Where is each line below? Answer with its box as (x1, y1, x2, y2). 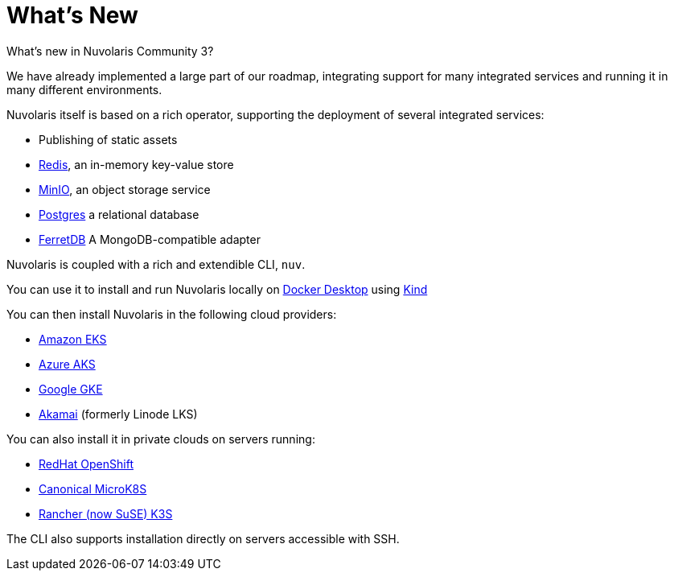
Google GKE (39, 381, 103, 396)
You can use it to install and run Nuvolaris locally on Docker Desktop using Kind (6, 282, 428, 296)
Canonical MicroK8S (39, 481, 147, 496)
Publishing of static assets (39, 132, 178, 146)
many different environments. (6, 82, 162, 97)
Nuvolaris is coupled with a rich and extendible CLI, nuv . (6, 257, 306, 271)
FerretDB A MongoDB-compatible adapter (39, 232, 261, 246)
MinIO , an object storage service (39, 182, 211, 196)
